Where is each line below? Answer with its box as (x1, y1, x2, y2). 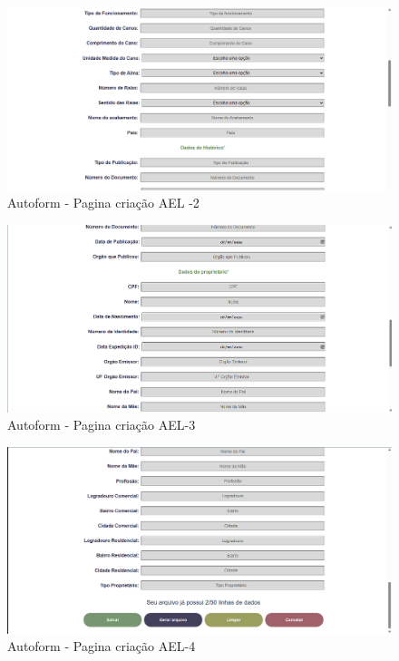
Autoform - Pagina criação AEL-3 (7, 415, 196, 434)
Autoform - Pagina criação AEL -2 (7, 193, 199, 212)
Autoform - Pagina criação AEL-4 (7, 637, 196, 656)
